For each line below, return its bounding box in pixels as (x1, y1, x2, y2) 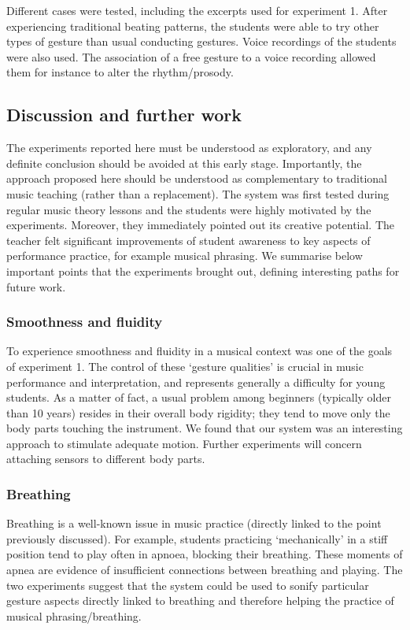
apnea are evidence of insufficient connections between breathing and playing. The (6, 561, 403, 578)
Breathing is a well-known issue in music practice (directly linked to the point (6, 515, 382, 532)
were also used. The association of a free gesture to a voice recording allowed (6, 48, 376, 65)
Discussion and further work (6, 102, 242, 127)
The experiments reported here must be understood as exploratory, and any (6, 139, 372, 156)
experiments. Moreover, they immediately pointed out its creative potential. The (6, 217, 395, 233)
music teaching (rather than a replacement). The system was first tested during (6, 185, 390, 202)
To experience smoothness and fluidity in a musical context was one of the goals (6, 343, 393, 359)
